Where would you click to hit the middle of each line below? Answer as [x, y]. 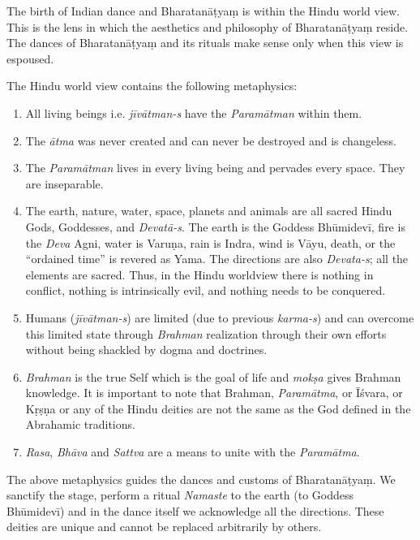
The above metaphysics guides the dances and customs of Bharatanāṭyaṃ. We [201, 479]
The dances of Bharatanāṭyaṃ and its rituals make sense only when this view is [205, 43]
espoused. [30, 58]
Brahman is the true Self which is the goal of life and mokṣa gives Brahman [213, 376]
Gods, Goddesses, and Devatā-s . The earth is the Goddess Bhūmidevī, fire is [215, 226]
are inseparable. [64, 183]
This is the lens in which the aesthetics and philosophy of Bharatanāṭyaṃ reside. [208, 26]
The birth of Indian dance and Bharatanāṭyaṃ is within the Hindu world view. [204, 11]
